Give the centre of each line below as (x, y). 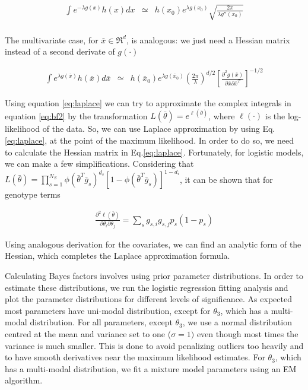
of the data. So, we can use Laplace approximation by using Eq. (159, 129)
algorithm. (24, 380)
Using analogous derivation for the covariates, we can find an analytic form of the (153, 244)
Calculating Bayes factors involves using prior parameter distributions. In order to (154, 275)
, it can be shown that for (226, 179)
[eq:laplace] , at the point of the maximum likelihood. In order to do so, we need (150, 140)
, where (222, 115)
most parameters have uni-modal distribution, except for (108, 310)
